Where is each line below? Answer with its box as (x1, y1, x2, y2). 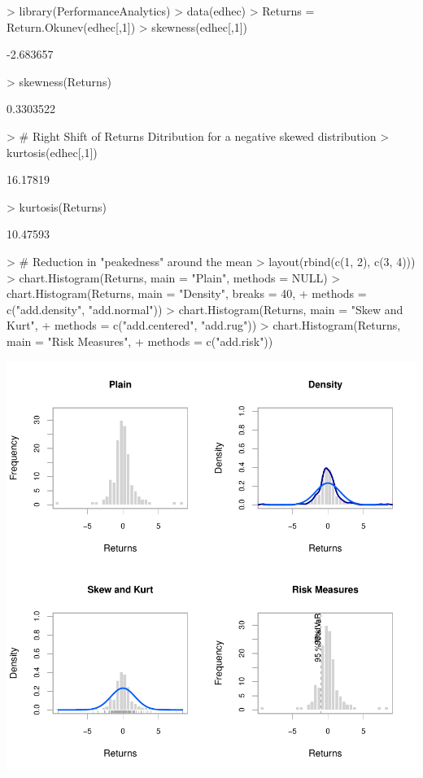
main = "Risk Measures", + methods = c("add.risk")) (7, 332, 273, 349)
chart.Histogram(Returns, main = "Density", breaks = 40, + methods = (7, 285, 367, 302)
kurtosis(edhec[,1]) (7, 143, 98, 160)
